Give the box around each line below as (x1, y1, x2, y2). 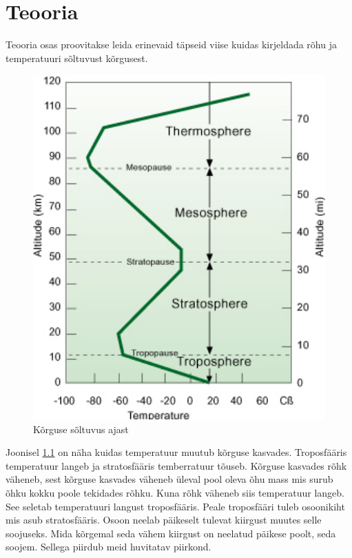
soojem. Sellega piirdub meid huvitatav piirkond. (6, 539, 211, 554)
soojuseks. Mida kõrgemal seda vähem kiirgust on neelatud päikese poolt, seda (6, 526, 336, 540)
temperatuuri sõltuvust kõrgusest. (6, 50, 148, 65)
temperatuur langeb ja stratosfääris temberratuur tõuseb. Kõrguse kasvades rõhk (6, 458, 347, 472)
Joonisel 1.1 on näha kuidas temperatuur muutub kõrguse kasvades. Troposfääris (6, 445, 347, 459)
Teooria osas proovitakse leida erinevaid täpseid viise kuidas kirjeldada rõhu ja (6, 37, 337, 52)
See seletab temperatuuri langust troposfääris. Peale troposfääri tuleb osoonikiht (6, 499, 345, 513)
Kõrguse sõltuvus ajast (33, 421, 129, 436)
